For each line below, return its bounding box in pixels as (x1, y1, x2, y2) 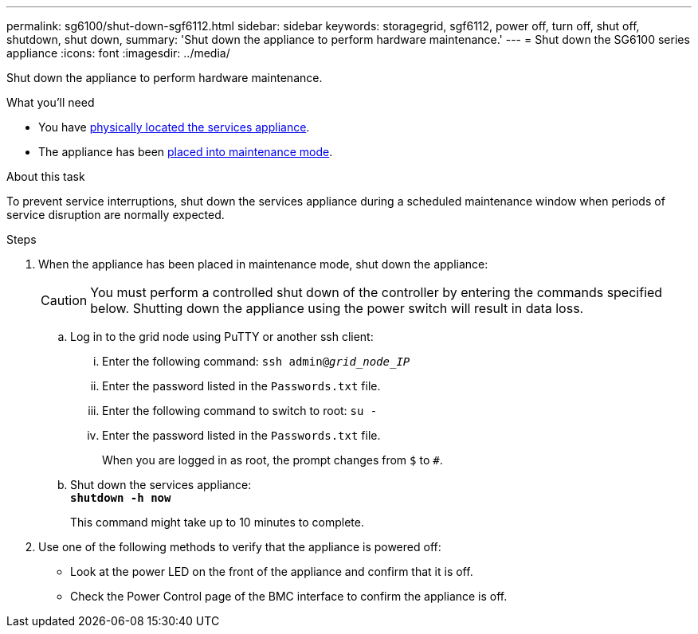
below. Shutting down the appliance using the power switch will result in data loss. (90, 300, 584, 316)
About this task (6, 170, 85, 183)
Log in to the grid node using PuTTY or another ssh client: (70, 330, 374, 343)
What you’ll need (6, 96, 95, 109)
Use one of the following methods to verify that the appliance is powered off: (38, 540, 441, 554)
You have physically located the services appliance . (38, 120, 310, 134)
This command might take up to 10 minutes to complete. (70, 515, 364, 529)
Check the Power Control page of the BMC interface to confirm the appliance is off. (70, 589, 508, 603)
